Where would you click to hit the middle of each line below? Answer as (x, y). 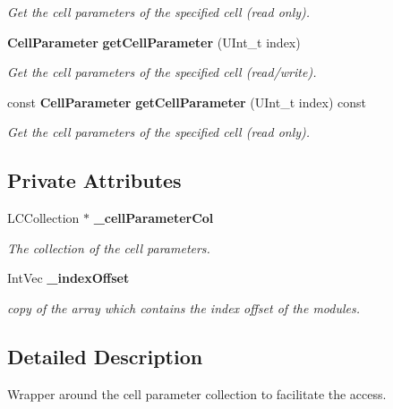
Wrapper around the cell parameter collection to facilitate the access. (197, 393)
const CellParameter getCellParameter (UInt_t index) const (187, 102)
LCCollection (43, 218)
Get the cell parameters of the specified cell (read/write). (162, 72)
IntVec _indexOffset (68, 278)
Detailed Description (105, 356)
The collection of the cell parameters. (109, 247)
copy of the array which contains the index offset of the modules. (184, 307)
